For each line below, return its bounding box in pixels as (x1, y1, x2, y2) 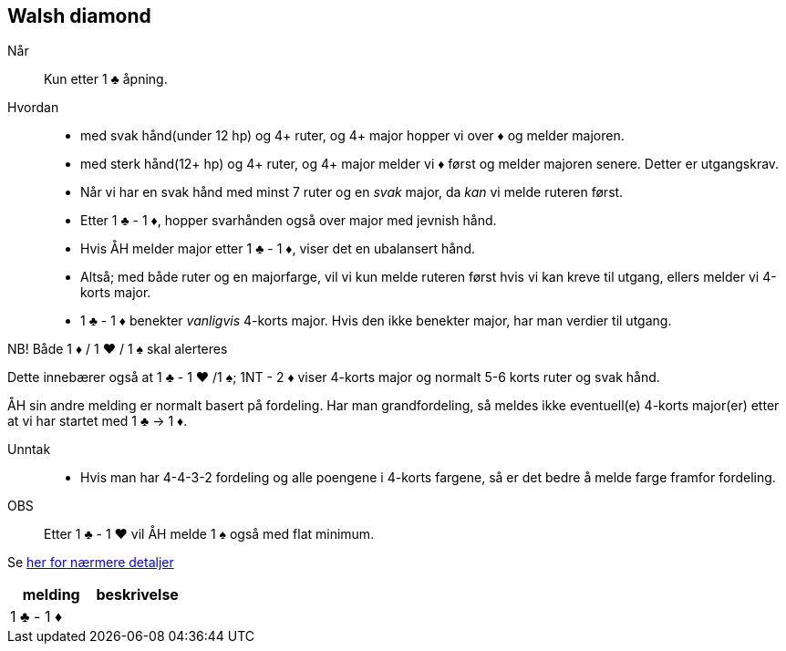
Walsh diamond (7, 5, 151, 27)
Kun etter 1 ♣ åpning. (44, 71, 168, 88)
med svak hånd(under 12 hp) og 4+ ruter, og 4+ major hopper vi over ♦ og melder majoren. (80, 128, 625, 144)
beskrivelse (96, 585, 179, 604)
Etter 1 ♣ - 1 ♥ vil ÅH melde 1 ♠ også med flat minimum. (44, 526, 375, 542)
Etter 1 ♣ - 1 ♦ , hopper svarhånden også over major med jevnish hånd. (80, 212, 497, 229)
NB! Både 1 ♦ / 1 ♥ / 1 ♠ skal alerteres (7, 341, 228, 357)
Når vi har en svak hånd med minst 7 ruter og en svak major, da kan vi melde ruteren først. (80, 184, 624, 201)
